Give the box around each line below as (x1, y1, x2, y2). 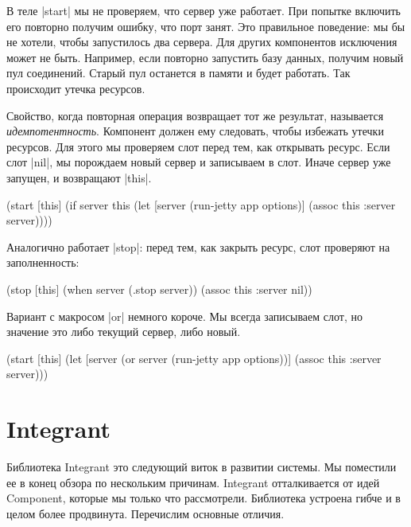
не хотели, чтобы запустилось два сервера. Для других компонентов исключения (6, 33, 397, 50)
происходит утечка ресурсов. (6, 80, 145, 96)
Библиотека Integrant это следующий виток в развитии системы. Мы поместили (6, 459, 397, 474)
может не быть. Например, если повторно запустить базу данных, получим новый (6, 49, 404, 65)
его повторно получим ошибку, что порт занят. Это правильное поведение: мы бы (6, 18, 405, 34)
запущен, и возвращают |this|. (6, 169, 152, 185)
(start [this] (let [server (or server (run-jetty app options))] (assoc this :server (6, 349, 382, 366)
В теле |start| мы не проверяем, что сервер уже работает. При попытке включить (6, 2, 401, 18)
